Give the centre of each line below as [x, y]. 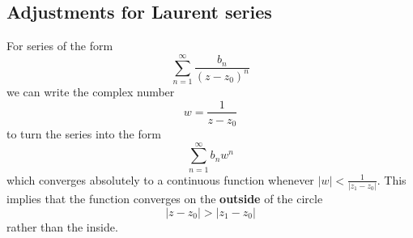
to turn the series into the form [84, 134]
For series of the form [60, 46]
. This [392, 179]
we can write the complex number [91, 91]
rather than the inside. [62, 226]
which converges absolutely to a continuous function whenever [160, 179]
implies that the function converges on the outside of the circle [165, 199]
